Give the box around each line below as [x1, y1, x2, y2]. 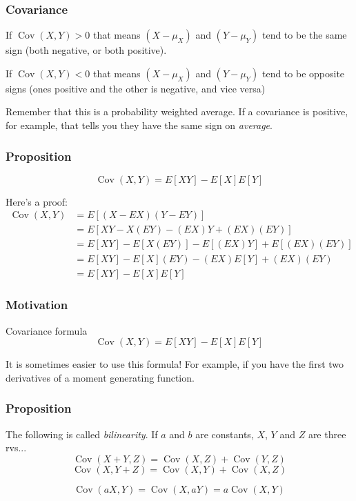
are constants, [195, 426, 254, 441]
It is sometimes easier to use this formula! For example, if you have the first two [6, 357, 344, 371]
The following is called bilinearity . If [6, 426, 158, 441]
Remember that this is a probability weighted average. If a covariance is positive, [6, 104, 348, 119]
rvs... [6, 440, 27, 455]
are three [308, 426, 346, 441]
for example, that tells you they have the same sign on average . [6, 118, 273, 132]
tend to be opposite [261, 66, 345, 80]
